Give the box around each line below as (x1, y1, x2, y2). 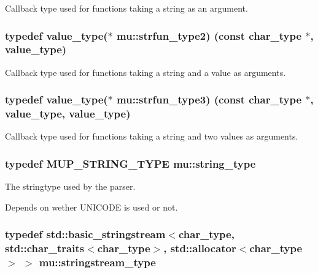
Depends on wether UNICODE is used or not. (5, 200, 178, 213)
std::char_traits (5, 241, 85, 256)
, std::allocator (163, 241, 236, 256)
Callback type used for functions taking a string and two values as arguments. (5, 130, 298, 143)
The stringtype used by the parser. (5, 180, 136, 193)
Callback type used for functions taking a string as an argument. (5, 2, 248, 14)
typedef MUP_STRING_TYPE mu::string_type (5, 155, 256, 171)
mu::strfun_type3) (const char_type (117, 92, 302, 107)
